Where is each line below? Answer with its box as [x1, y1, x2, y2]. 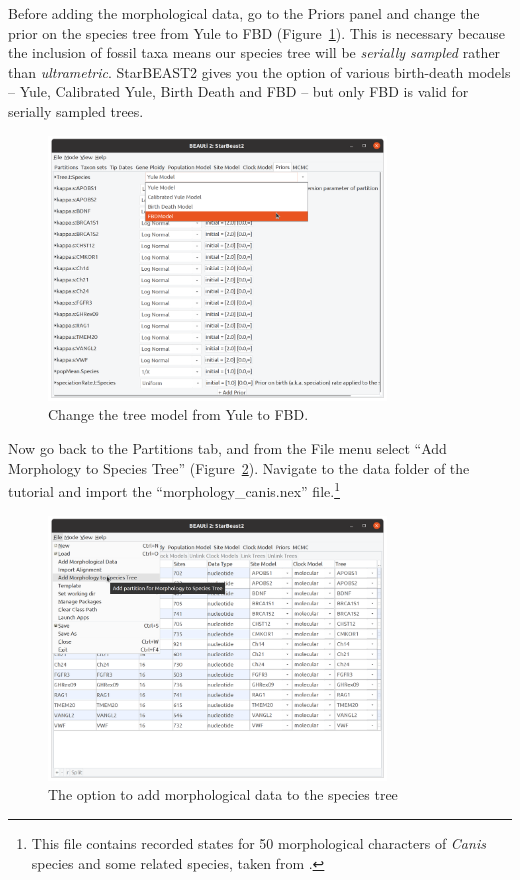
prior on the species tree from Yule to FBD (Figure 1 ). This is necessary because [8, 22, 505, 43]
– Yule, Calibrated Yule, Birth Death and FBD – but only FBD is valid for [8, 81, 469, 102]
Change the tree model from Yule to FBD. [48, 404, 309, 425]
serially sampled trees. [8, 100, 144, 121]
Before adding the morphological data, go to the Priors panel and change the [8, 3, 480, 23]
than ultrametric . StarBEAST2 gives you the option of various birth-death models [8, 61, 511, 82]
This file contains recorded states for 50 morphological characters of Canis [31, 833, 486, 853]
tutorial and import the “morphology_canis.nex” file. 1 [8, 478, 340, 501]
